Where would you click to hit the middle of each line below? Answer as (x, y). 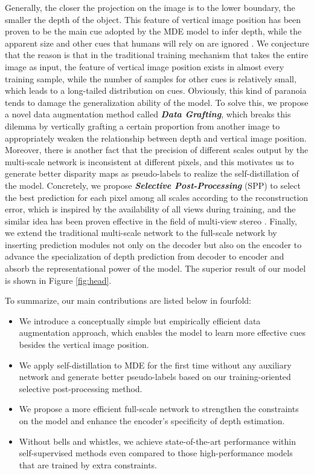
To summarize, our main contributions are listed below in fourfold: (128, 300)
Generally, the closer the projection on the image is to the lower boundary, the (150, 7)
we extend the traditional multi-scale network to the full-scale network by (141, 233)
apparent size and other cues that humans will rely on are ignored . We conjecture (157, 43)
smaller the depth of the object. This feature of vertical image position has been (153, 19)
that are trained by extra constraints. (88, 464)
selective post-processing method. (81, 388)
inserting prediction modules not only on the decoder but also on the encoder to (153, 244)
